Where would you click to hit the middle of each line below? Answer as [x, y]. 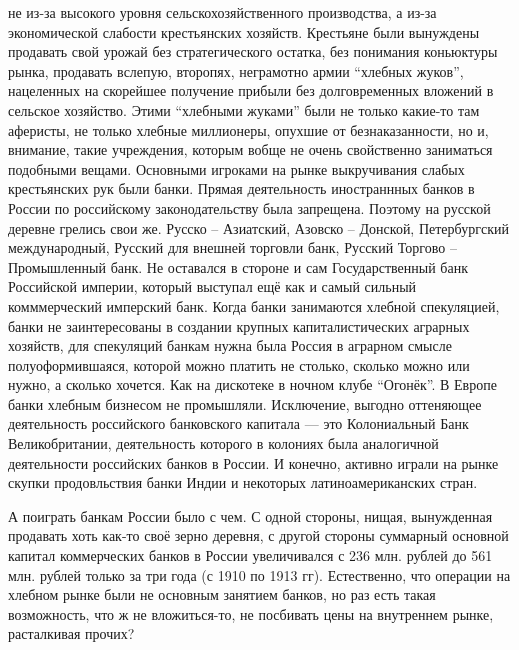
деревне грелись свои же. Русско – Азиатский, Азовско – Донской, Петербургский [258, 227]
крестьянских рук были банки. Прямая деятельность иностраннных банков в [241, 188]
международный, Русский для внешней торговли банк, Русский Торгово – [232, 247]
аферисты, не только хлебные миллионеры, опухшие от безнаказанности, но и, [248, 129]
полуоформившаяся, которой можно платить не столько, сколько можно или [239, 364]
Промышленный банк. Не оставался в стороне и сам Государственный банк [238, 266]
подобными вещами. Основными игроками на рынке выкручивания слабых [236, 168]
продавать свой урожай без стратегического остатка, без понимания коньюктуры [253, 51]
